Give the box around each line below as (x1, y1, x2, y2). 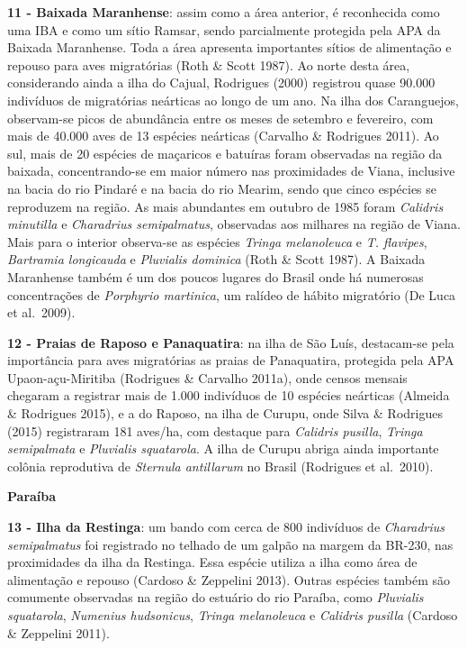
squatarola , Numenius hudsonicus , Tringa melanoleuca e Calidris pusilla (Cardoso (7, 606, 458, 624)
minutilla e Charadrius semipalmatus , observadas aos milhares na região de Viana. (7, 215, 461, 233)
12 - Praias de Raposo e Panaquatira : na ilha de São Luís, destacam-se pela (7, 333, 454, 352)
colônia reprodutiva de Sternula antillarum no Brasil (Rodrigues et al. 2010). (7, 456, 434, 475)
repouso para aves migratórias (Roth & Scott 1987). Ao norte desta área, (7, 55, 410, 74)
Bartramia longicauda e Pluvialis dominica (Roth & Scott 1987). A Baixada (7, 250, 426, 269)
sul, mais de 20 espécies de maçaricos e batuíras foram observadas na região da (7, 143, 443, 162)
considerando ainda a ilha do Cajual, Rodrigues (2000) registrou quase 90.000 (7, 73, 436, 92)
